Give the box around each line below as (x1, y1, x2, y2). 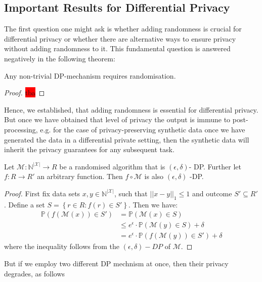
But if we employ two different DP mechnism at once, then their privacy (4, 258, 229, 268)
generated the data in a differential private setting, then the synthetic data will (4, 134, 249, 145)
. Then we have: (128, 199, 178, 209)
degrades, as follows (4, 268, 65, 278)
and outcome (192, 188, 232, 198)
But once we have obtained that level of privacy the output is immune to (4, 114, 231, 125)
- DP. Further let (189, 161, 242, 171)
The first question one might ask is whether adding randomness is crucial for (4, 23, 242, 34)
